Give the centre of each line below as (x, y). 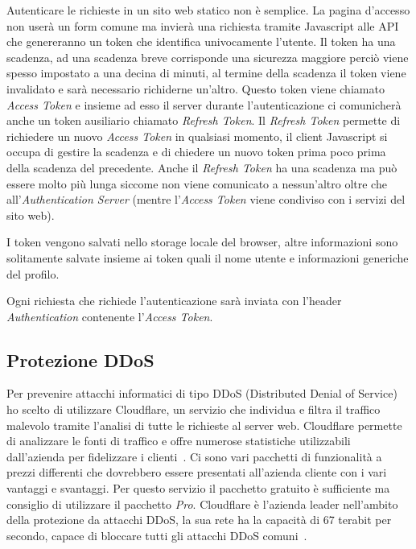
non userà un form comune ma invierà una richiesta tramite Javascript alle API (203, 25)
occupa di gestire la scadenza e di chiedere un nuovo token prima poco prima (196, 152)
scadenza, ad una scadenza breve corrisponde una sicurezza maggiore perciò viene (208, 57)
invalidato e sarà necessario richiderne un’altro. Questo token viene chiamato (196, 88)
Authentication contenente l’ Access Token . (110, 316)
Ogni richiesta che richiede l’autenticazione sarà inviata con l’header (174, 301)
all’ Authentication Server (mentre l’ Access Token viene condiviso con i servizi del (206, 199)
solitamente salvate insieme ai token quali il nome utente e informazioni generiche (208, 257)
